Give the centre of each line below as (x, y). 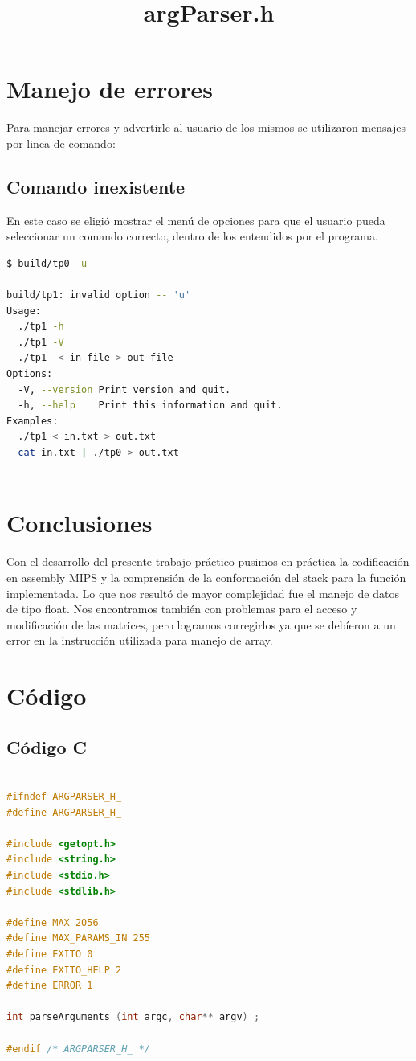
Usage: (24, 311)
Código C (47, 746)
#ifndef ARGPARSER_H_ (64, 797)
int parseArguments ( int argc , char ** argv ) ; (133, 1017)
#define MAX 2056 (53, 922)
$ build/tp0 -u (47, 263)
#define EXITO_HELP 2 (64, 970)
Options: (30, 374)
